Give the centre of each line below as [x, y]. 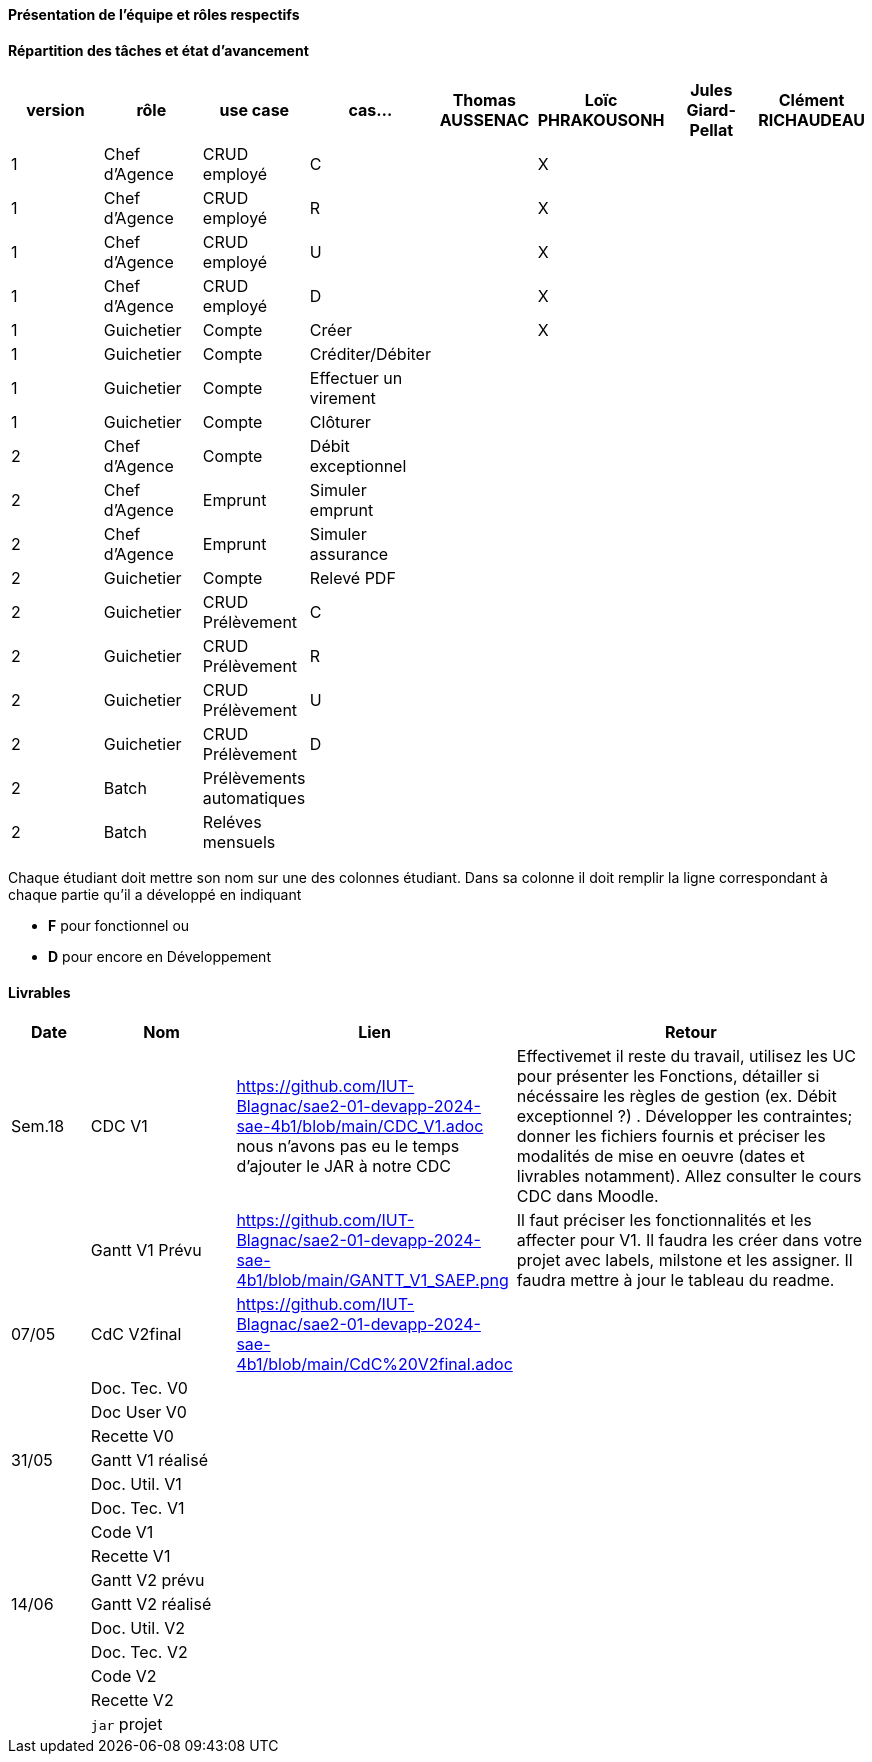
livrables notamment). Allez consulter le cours [689, 1176]
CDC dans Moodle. [587, 1196]
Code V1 [122, 1532]
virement [342, 398]
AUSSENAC [484, 120]
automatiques [254, 798]
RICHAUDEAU [811, 120]
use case [254, 110]
